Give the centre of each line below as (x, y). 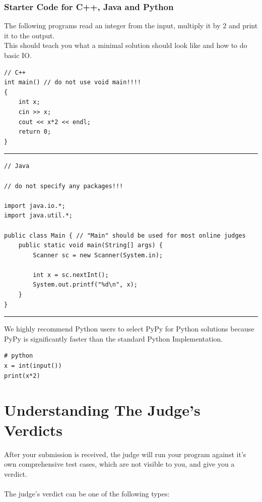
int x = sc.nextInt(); (71, 275)
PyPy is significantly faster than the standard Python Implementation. (114, 338)
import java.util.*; (39, 216)
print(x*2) (22, 376)
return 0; (35, 132)
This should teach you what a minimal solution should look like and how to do (126, 45)
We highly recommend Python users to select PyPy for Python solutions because (129, 329)
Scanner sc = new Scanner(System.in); (98, 255)
